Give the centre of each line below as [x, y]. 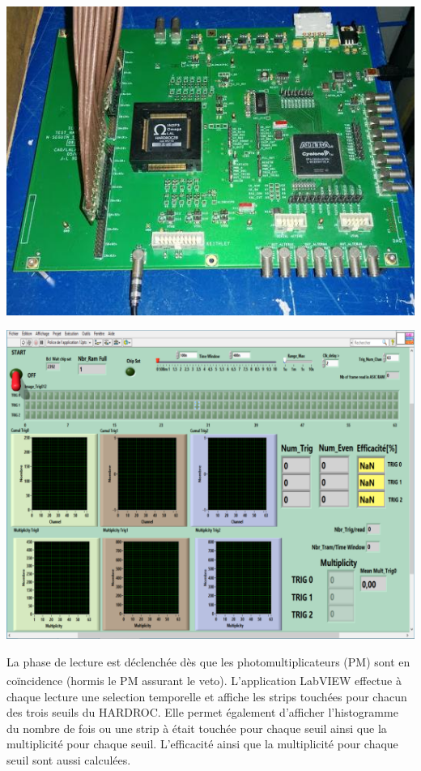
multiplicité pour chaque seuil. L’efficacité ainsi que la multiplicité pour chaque [202, 744]
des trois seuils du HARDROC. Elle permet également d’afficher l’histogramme [202, 712]
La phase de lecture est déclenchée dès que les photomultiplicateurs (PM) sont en [208, 661]
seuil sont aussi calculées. [69, 760]
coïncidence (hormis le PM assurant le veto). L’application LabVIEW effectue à [204, 681]
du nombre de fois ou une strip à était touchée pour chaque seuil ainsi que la [197, 728]
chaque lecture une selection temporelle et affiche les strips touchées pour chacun [207, 696]
